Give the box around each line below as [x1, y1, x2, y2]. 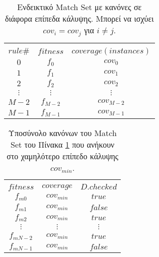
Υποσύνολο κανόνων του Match [8, 126, 117, 139]
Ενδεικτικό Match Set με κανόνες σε [17, 1, 142, 13]
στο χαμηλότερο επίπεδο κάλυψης [7, 150, 119, 162]
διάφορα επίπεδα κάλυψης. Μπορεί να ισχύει [5, 13, 154, 24]
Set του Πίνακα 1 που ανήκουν [11, 138, 115, 150]
